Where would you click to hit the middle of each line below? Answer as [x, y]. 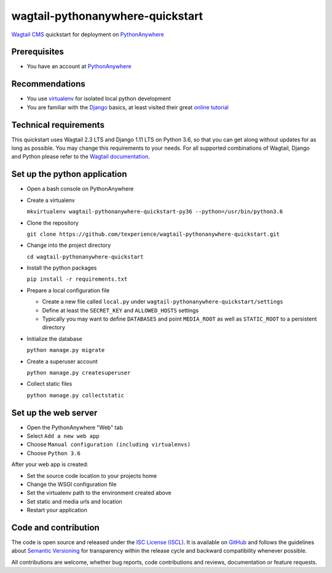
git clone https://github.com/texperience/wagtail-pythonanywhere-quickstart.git [153, 234]
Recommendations [48, 84]
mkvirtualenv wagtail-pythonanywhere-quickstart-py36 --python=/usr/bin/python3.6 [155, 212]
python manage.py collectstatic [75, 395]
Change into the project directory [69, 245]
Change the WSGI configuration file [72, 485]
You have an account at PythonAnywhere [79, 66]
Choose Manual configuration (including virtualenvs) [109, 445]
